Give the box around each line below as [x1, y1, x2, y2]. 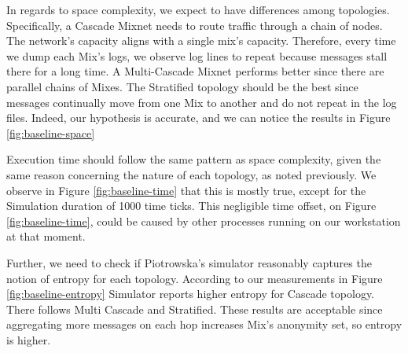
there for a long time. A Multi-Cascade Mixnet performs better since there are [6, 63, 384, 79]
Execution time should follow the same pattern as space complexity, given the [6, 151, 381, 167]
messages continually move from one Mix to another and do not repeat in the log [6, 94, 397, 110]
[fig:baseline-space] [6, 124, 95, 141]
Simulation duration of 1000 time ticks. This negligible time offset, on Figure [6, 197, 377, 214]
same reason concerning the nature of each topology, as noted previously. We [6, 166, 377, 182]
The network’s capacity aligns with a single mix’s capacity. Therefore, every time [6, 32, 396, 49]
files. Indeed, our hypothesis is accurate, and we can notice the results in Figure [6, 109, 391, 126]
